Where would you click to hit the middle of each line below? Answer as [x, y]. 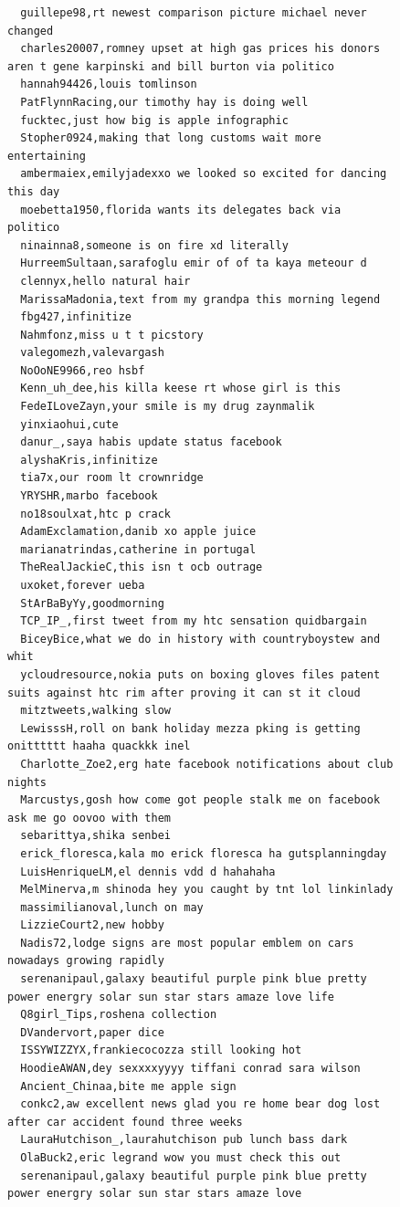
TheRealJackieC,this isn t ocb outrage [142, 567]
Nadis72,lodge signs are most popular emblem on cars [187, 943]
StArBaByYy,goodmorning [92, 603]
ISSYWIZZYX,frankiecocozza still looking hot [161, 1050]
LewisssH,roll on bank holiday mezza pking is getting [190, 728]
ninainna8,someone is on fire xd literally [154, 245]
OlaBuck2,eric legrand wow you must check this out [181, 1158]
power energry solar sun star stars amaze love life [171, 997]
